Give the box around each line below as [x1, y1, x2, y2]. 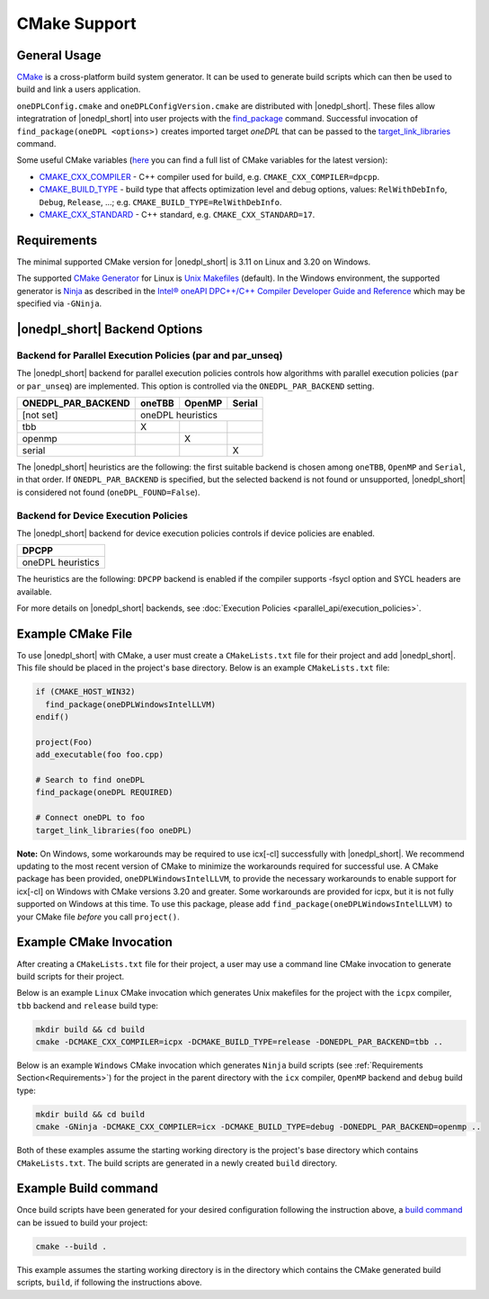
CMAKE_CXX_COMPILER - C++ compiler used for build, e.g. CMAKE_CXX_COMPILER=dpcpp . [39, 171, 380, 182]
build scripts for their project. [16, 971, 125, 981]
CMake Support [16, 13, 137, 33]
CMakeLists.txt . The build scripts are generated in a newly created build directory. [16, 1157, 337, 1169]
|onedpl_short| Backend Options [16, 321, 203, 336]
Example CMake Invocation [16, 935, 173, 950]
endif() [35, 712, 69, 722]
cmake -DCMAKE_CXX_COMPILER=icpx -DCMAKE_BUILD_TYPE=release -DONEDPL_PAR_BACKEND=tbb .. [35, 1037, 444, 1047]
